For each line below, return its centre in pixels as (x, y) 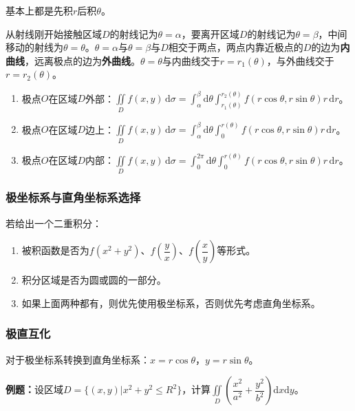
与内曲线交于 (191, 60)
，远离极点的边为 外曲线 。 (83, 60)
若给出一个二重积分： (54, 223)
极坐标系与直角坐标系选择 (73, 197)
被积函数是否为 (55, 250)
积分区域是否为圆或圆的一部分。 (94, 280)
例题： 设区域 (34, 389)
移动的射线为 (34, 47)
